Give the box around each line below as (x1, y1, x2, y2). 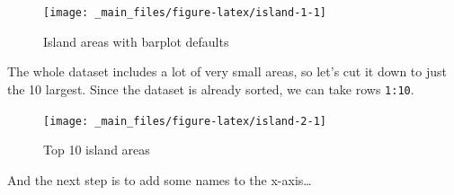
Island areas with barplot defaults (43, 31, 229, 50)
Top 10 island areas (43, 140, 150, 159)
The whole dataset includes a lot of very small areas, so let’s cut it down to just (7, 62, 448, 81)
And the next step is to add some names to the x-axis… (7, 170, 312, 189)
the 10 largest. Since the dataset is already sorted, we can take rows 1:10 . (7, 79, 414, 98)
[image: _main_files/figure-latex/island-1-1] (43, 6, 326, 19)
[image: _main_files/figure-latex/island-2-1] (43, 114, 326, 128)
